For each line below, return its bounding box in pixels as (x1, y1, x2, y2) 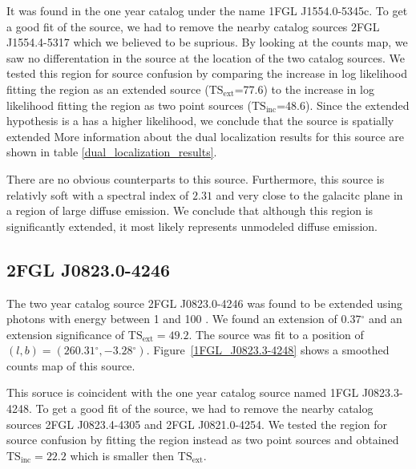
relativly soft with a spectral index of (6, 186, 189, 203)
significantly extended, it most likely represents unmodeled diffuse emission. (6, 217, 378, 234)
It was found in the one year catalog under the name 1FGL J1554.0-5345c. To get (6, 2, 408, 18)
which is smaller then (70, 447, 175, 463)
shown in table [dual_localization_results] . (6, 144, 217, 160)
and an (368, 310, 402, 327)
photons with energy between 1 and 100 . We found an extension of (6, 310, 337, 327)
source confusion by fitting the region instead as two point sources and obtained (6, 431, 399, 448)
